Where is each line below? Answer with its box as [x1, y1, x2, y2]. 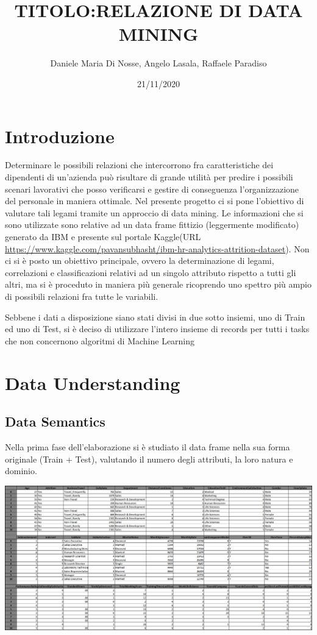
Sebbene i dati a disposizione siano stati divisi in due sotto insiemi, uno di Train [5, 310, 305, 323]
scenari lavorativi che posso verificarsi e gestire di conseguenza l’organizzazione [5, 182, 299, 195]
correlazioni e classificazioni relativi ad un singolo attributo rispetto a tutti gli [5, 266, 296, 278]
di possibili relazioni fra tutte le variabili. [5, 289, 158, 302]
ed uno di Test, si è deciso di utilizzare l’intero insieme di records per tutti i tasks [5, 322, 310, 335]
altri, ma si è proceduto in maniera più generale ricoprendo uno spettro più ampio [5, 278, 312, 291]
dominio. [5, 464, 37, 477]
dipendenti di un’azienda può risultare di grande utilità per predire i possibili [5, 171, 293, 183]
